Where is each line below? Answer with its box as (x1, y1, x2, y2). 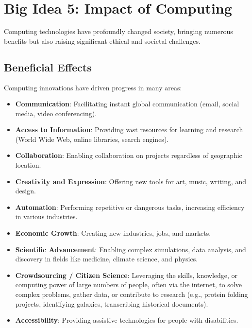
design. (15, 186, 36, 196)
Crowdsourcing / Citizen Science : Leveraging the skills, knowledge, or (15, 270, 238, 280)
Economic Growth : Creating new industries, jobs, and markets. (15, 228, 211, 238)
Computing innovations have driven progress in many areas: (4, 82, 182, 92)
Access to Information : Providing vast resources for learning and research (15, 124, 243, 135)
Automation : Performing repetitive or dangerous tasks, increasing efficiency (15, 202, 245, 212)
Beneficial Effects (4, 59, 92, 74)
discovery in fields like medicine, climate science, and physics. (15, 254, 198, 264)
